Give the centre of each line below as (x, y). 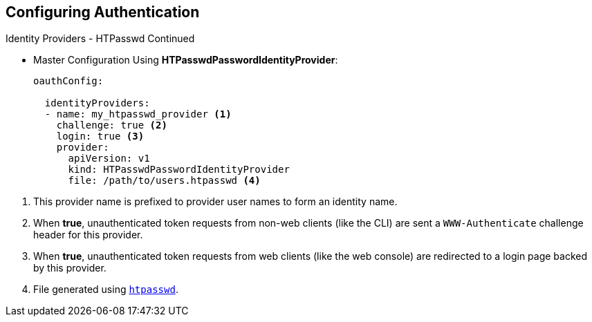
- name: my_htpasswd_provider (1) (138, 114)
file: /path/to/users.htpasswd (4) (164, 181)
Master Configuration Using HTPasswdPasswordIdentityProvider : (186, 60)
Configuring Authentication (103, 12)
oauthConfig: (68, 81)
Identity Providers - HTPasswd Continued (100, 39)
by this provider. (70, 268)
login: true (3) (100, 136)
